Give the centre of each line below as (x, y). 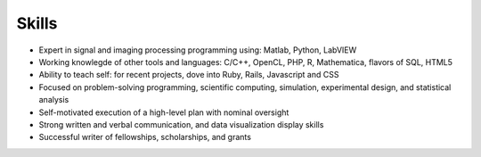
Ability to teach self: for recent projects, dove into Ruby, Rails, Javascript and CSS (189, 75)
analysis (54, 100)
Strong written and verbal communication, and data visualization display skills (181, 124)
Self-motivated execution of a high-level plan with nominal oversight (164, 112)
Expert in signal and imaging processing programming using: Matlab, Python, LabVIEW (198, 50)
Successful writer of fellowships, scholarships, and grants (145, 137)
